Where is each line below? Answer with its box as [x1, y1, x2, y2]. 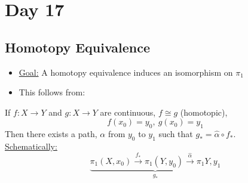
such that [158, 128, 193, 140]
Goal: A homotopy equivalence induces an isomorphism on [19, 66, 233, 78]
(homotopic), [180, 106, 228, 118]
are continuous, [100, 106, 156, 118]
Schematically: [5, 139, 57, 152]
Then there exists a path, [5, 128, 97, 140]
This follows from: [19, 86, 85, 98]
